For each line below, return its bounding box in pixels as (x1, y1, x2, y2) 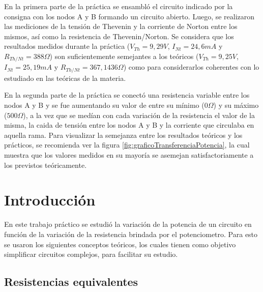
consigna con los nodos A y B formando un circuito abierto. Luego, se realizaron (4, 11, 255, 21)
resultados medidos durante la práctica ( (4, 41, 130, 51)
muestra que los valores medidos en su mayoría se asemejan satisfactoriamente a (4, 150, 254, 160)
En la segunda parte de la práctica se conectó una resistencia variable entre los (4, 90, 250, 100)
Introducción (4, 189, 96, 210)
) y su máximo (213, 100, 259, 110)
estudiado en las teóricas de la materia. (4, 72, 126, 83)
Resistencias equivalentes (4, 274, 138, 289)
